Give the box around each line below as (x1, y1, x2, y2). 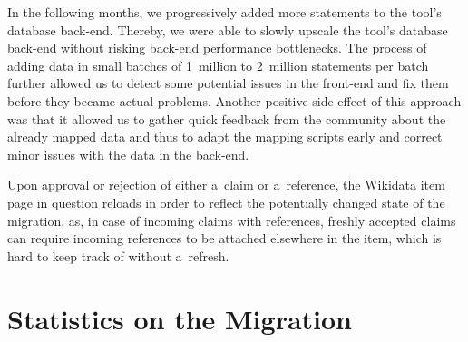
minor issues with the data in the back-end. (7, 144, 249, 163)
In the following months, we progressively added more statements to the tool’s (7, 3, 442, 21)
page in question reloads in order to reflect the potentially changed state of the (7, 192, 445, 211)
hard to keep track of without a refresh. (7, 246, 229, 265)
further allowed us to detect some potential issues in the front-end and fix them (7, 73, 449, 93)
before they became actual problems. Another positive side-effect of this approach (7, 91, 462, 110)
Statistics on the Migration (7, 299, 352, 337)
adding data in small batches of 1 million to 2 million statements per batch (7, 55, 429, 74)
